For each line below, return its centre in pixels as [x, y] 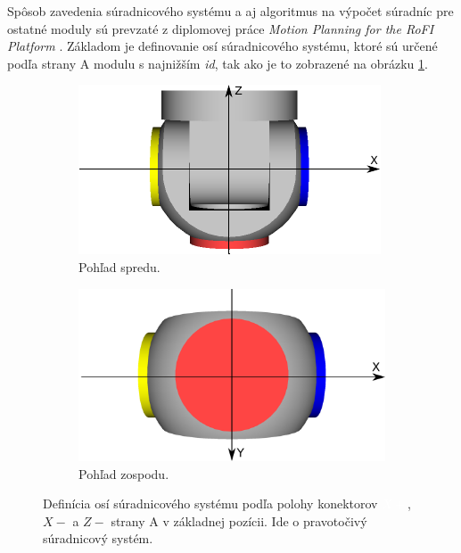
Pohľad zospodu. [124, 473]
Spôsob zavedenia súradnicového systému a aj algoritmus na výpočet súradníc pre [230, 11]
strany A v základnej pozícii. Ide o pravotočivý [239, 520]
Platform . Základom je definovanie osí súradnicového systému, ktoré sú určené [222, 46]
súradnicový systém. [98, 538]
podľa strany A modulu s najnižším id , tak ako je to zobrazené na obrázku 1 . [218, 63]
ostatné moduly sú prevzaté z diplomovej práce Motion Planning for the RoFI [221, 28]
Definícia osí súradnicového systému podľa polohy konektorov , [227, 503]
